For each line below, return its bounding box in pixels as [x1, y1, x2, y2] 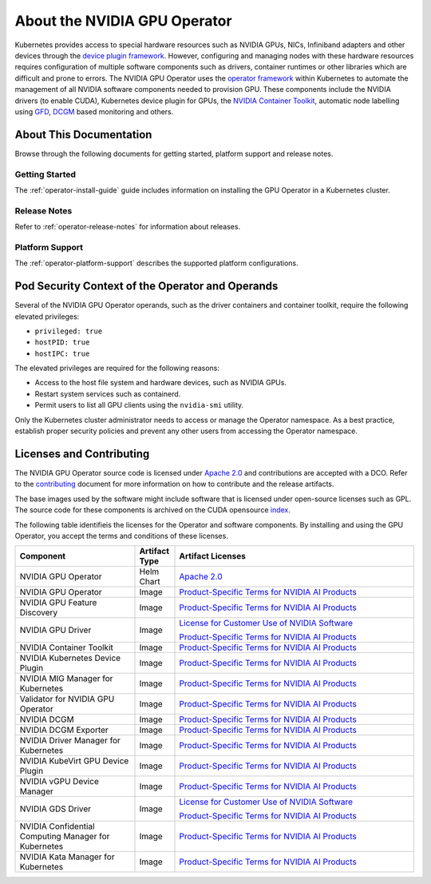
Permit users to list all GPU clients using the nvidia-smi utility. [34, 400, 244, 410]
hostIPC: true [34, 348, 90, 358]
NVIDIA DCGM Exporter [19, 724, 109, 735]
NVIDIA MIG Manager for [19, 673, 113, 684]
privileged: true [34, 326, 103, 336]
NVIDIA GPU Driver [19, 624, 92, 635]
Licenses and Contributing [14, 447, 150, 460]
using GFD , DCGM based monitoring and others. [14, 106, 174, 116]
